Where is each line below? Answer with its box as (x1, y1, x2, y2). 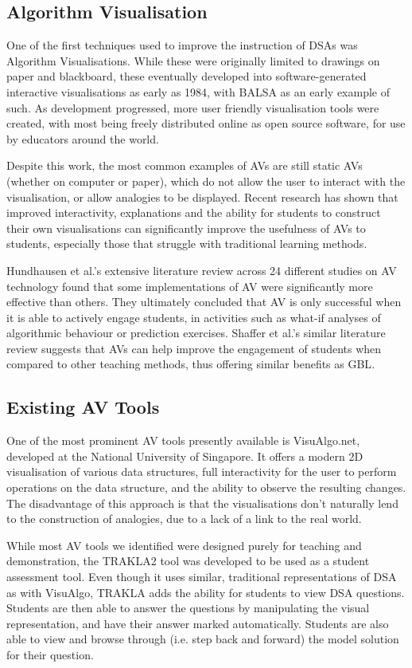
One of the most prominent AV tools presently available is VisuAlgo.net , (6, 432, 360, 449)
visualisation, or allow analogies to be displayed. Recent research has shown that (6, 188, 398, 205)
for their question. (6, 646, 94, 662)
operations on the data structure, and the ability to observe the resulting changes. (6, 479, 406, 496)
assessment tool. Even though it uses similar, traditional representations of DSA (6, 568, 397, 585)
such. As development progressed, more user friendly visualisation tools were (6, 99, 379, 116)
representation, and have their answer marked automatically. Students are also (6, 615, 389, 631)
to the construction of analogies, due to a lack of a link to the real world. (6, 510, 362, 527)
